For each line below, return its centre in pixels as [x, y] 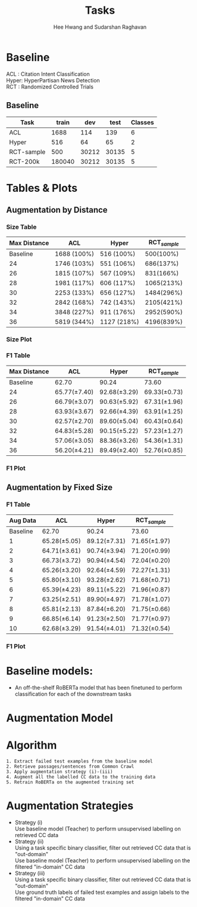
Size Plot [19, 339]
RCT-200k [24, 161]
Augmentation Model [60, 718]
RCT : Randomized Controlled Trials [50, 87]
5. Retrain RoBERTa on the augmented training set [70, 782]
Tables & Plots [42, 188]
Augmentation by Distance [57, 210]
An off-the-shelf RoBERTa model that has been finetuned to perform [98, 687]
